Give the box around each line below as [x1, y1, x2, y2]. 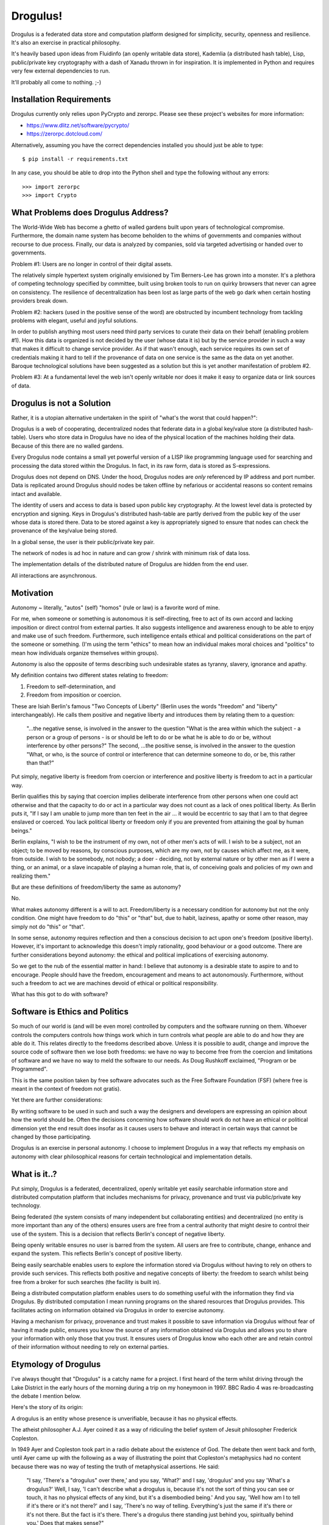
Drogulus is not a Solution [11, 398, 111, 408]
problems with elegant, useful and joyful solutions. [11, 317, 138, 324]
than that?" [26, 759, 54, 766]
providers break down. [11, 297, 68, 304]
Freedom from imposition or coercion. [26, 691, 122, 698]
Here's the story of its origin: [11, 1404, 83, 1411]
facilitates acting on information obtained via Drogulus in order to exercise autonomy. [11, 1306, 225, 1314]
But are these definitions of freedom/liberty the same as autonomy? [11, 883, 181, 891]
